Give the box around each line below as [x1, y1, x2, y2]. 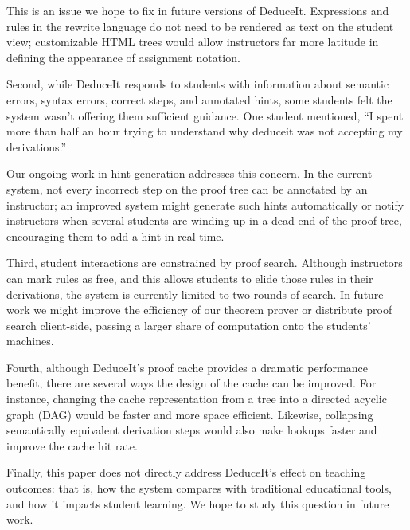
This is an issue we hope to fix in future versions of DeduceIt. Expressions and [6, 2, 389, 18]
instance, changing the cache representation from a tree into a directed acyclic [6, 391, 387, 407]
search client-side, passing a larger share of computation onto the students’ [6, 316, 371, 333]
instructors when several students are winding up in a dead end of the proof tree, [6, 212, 402, 229]
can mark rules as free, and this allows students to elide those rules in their [6, 269, 373, 286]
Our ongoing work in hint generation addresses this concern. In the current [6, 165, 373, 182]
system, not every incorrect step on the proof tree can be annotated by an [6, 180, 368, 197]
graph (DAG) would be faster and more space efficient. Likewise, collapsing [6, 406, 373, 422]
